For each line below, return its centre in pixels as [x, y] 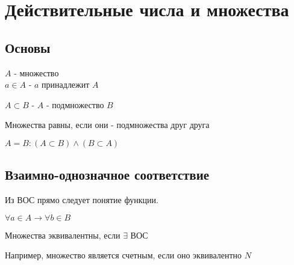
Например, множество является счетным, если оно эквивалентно [124, 255]
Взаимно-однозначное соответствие [107, 175]
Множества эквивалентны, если [63, 235]
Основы [28, 47]
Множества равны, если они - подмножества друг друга [107, 125]
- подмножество [75, 104]
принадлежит [66, 84]
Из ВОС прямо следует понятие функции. [82, 200]
